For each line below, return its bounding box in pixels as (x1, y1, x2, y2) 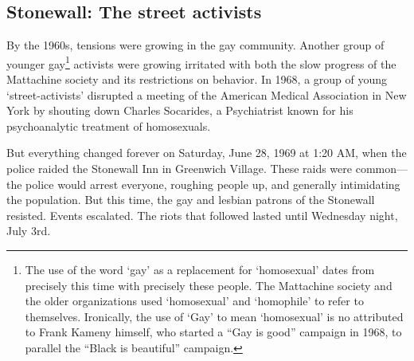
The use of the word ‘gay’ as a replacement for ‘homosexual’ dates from (25, 261, 375, 277)
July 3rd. (6, 222, 51, 239)
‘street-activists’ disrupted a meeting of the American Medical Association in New (6, 86, 407, 103)
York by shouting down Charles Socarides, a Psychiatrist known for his (6, 102, 353, 119)
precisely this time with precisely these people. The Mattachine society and (25, 277, 393, 293)
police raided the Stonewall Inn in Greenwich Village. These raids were (6, 160, 352, 177)
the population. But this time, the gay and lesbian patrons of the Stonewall (6, 191, 375, 208)
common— (355, 160, 408, 177)
